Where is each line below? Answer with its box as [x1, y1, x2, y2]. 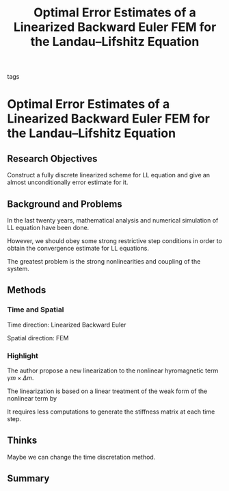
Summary [7, 473, 50, 484]
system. [7, 265, 29, 273]
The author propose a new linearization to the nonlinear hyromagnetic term [7, 366, 219, 375]
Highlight [7, 351, 39, 360]
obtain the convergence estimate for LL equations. [7, 244, 149, 252]
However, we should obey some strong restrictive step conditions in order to [7, 237, 222, 244]
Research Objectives [7, 153, 98, 164]
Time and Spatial [7, 305, 64, 314]
